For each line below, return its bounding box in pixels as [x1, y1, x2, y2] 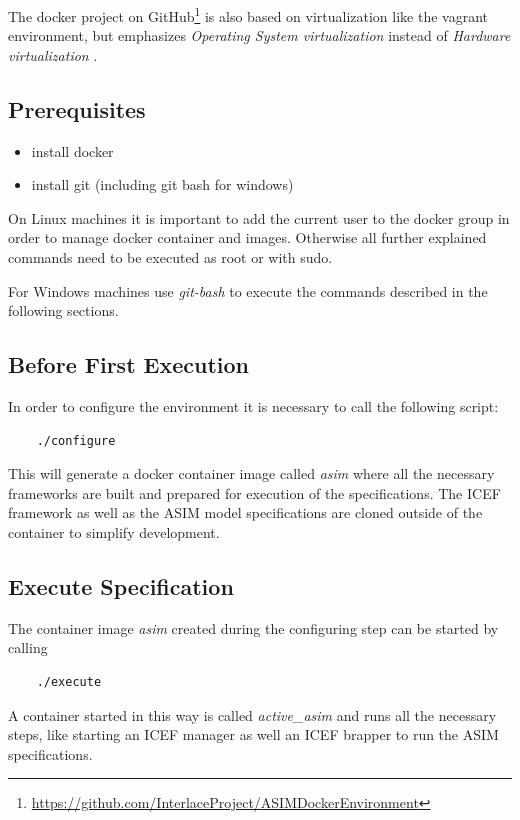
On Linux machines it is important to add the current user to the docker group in [8, 207, 510, 228]
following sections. [8, 300, 119, 321]
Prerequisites [8, 93, 146, 124]
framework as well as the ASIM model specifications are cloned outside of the [8, 502, 483, 523]
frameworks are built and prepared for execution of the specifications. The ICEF [8, 482, 501, 503]
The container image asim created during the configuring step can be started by [8, 617, 499, 638]
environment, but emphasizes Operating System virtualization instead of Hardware [8, 25, 511, 46]
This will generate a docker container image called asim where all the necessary [8, 463, 495, 484]
